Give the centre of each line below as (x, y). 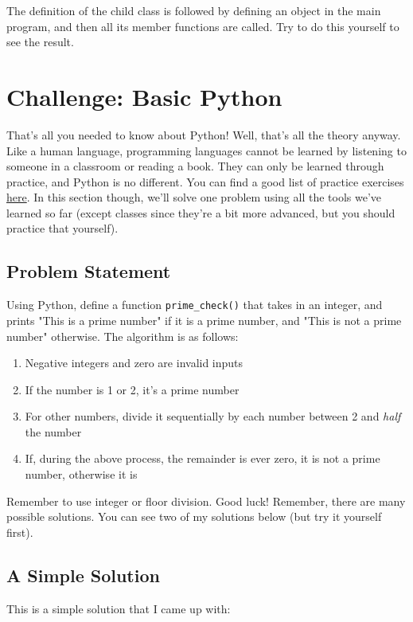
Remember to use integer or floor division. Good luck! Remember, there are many (206, 501)
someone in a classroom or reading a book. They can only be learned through (195, 166)
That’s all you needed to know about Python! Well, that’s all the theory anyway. (204, 134)
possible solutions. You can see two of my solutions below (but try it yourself (194, 516)
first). (20, 532)
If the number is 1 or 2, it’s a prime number (132, 389)
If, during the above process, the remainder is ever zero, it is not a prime (203, 458)
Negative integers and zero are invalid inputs (134, 363)
